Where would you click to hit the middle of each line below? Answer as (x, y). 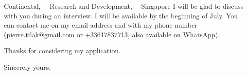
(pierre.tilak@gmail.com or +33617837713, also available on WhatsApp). (112, 34)
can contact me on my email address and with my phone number (101, 25)
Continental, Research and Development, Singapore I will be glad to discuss (124, 6)
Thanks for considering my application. (62, 51)
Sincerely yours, (27, 67)
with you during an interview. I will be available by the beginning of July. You (121, 15)
